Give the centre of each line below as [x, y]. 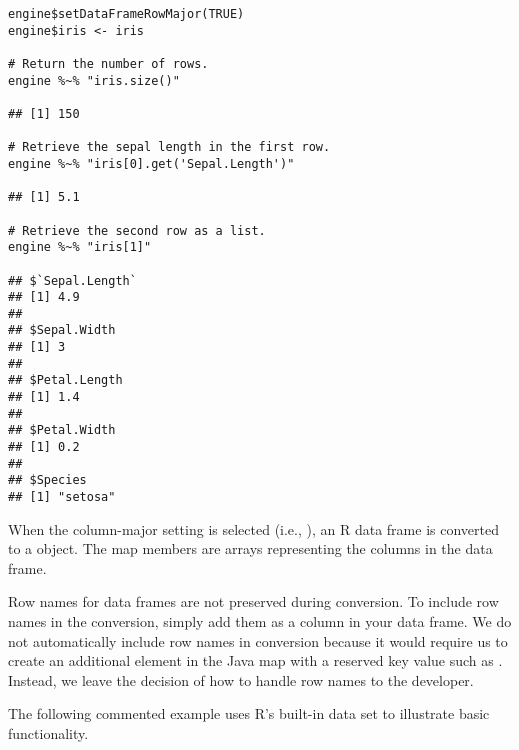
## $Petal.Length [65, 380]
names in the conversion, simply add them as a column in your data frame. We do [260, 621]
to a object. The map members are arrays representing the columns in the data [250, 548]
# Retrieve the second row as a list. [137, 230]
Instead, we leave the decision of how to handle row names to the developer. [241, 679]
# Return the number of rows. [108, 63]
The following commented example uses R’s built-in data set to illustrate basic [249, 713]
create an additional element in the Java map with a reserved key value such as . [255, 660]
